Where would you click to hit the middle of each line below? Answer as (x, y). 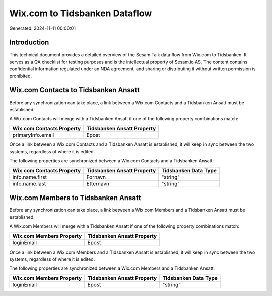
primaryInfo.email (33, 135)
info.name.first (30, 177)
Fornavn (96, 177)
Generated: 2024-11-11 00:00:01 (42, 28)
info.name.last (29, 183)
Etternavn (98, 183)
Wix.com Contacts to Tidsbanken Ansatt (75, 90)
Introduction (29, 43)
